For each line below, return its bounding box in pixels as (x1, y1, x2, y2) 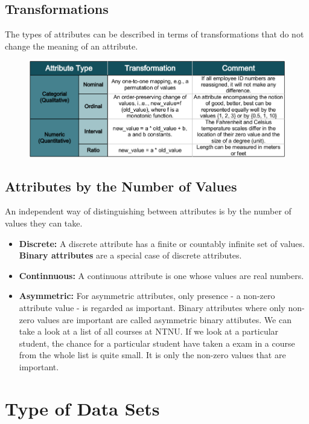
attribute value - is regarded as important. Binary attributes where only (19, 301, 285, 314)
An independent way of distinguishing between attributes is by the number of (5, 205, 291, 217)
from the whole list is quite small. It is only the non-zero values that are (19, 349, 286, 361)
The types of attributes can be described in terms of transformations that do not (5, 28, 304, 40)
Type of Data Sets (5, 396, 160, 420)
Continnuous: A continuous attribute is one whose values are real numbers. (19, 269, 304, 281)
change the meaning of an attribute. (5, 39, 138, 52)
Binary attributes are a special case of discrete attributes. (19, 249, 242, 262)
